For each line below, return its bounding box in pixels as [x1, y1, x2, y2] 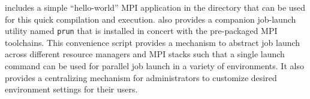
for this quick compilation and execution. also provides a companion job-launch [5, 13, 296, 25]
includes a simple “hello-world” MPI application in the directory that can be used [5, 1, 306, 13]
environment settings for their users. [5, 83, 138, 95]
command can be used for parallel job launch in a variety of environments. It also [5, 60, 304, 72]
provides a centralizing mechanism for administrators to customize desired [5, 71, 277, 83]
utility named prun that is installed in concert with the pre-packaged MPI [5, 24, 278, 37]
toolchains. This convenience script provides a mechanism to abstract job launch [5, 36, 300, 48]
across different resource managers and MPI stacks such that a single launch [5, 48, 285, 60]
